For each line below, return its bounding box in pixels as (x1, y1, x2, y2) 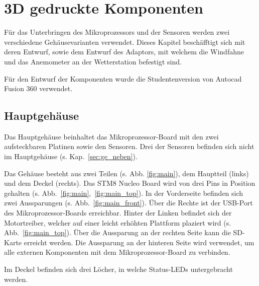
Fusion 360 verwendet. (4, 83, 73, 94)
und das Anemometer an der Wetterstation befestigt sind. (4, 56, 182, 66)
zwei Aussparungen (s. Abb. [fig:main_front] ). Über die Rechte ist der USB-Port (4, 197, 253, 208)
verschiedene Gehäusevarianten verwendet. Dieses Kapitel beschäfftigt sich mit (4, 36, 245, 47)
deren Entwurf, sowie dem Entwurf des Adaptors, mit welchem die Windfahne (4, 46, 244, 57)
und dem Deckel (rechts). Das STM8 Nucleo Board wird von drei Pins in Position (4, 178, 255, 188)
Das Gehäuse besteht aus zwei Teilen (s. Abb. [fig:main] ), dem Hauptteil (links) (4, 168, 249, 178)
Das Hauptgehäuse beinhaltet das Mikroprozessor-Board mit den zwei (4, 131, 219, 141)
